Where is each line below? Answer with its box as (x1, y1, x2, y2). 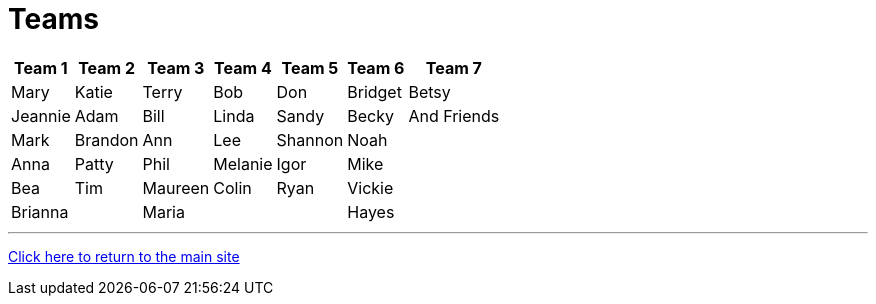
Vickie (347, 177, 394, 198)
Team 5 (281, 57, 339, 78)
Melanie (213, 153, 273, 174)
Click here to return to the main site (8, 247, 240, 265)
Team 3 (147, 57, 205, 78)
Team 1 (14, 57, 68, 78)
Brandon (74, 129, 139, 150)
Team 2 (78, 57, 136, 78)
